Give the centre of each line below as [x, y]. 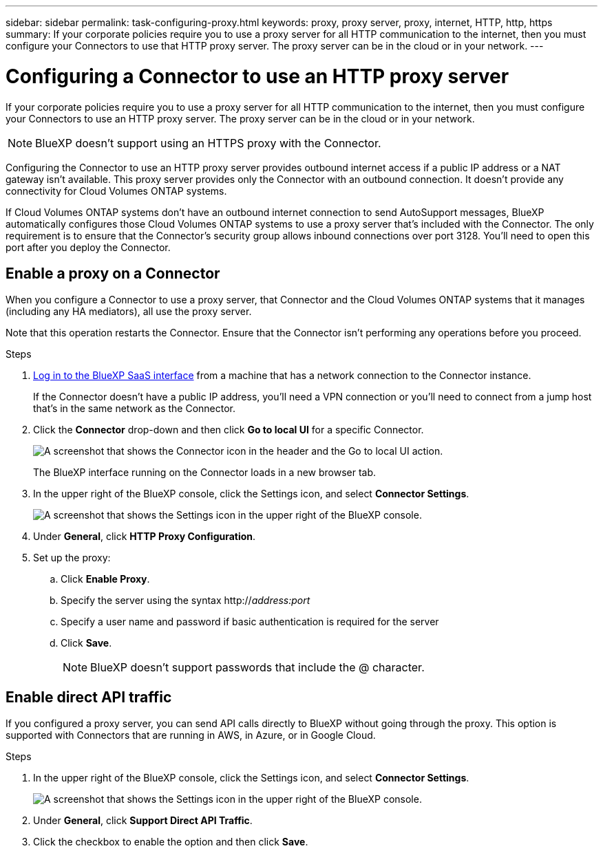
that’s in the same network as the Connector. [135, 409]
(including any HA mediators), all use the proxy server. [129, 312]
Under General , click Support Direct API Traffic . [143, 821]
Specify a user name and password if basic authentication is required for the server [250, 622]
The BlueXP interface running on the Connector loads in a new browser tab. [205, 473]
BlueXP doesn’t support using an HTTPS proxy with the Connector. [208, 143]
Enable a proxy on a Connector [113, 273]
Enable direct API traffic [89, 697]
